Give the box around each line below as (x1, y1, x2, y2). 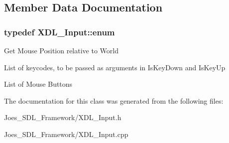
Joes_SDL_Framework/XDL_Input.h (4, 112, 121, 123)
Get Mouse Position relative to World (4, 45, 118, 55)
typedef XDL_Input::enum (4, 25, 115, 38)
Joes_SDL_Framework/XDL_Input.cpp (4, 129, 128, 139)
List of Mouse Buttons (4, 79, 73, 89)
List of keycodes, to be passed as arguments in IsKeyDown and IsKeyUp (4, 62, 226, 72)
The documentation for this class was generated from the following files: (4, 95, 224, 106)
